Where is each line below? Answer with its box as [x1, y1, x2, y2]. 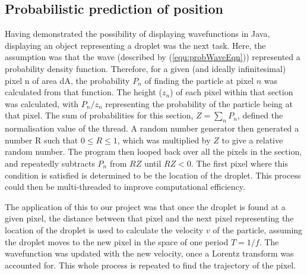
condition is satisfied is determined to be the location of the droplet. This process [5, 168, 301, 181]
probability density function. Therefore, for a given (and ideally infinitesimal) [5, 62, 286, 74]
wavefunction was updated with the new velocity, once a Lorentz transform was [5, 247, 294, 260]
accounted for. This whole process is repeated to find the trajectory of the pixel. [5, 258, 296, 271]
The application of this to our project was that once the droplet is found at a [5, 200, 286, 212]
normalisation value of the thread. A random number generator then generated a [5, 122, 299, 135]
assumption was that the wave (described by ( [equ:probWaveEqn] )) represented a [5, 51, 300, 63]
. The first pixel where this [191, 157, 288, 169]
